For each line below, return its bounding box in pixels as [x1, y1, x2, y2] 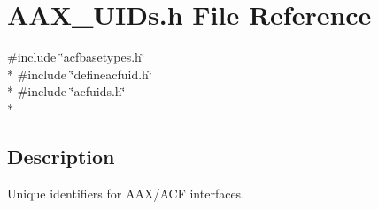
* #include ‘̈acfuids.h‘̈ [7, 82, 126, 101]
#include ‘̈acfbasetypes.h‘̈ [7, 48, 145, 66]
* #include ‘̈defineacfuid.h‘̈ [7, 64, 152, 83]
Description [7, 142, 115, 169]
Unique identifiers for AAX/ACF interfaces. [7, 183, 245, 202]
